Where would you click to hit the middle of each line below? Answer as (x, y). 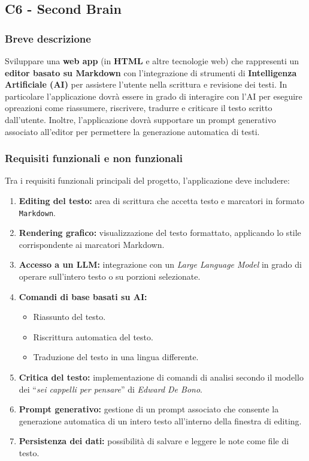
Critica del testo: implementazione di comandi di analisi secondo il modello (161, 377)
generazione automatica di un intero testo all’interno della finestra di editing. (160, 420)
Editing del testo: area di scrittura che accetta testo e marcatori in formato (162, 200)
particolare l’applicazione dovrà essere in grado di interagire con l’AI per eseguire (154, 96)
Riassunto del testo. (69, 317)
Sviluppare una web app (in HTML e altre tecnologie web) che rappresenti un (152, 61)
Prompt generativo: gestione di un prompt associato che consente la (149, 409)
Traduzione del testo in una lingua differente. (116, 357)
